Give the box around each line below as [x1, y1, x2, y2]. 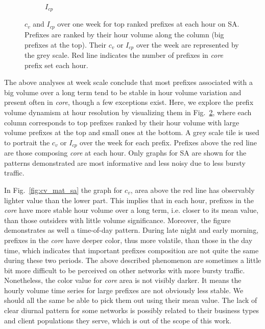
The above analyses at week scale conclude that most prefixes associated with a [4, 77, 253, 87]
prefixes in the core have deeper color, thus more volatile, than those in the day [4, 234, 253, 245]
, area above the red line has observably [130, 184, 255, 195]
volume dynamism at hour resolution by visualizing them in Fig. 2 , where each [4, 106, 252, 117]
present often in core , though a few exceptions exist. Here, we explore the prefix [4, 97, 254, 107]
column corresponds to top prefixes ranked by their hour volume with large [4, 117, 239, 127]
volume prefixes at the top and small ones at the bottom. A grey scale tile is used [4, 127, 259, 138]
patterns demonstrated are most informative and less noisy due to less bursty [4, 157, 246, 168]
